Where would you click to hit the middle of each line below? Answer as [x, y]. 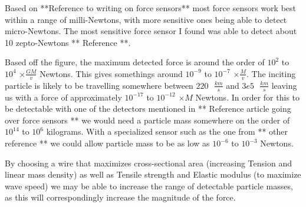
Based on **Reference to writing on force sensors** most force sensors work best [150, 8]
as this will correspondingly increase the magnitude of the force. [120, 197]
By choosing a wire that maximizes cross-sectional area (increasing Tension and [148, 163]
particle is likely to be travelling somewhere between [99, 85]
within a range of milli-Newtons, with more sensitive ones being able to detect [146, 19]
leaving [284, 85]
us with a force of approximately [63, 97]
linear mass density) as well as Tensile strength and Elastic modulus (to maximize [153, 174]
